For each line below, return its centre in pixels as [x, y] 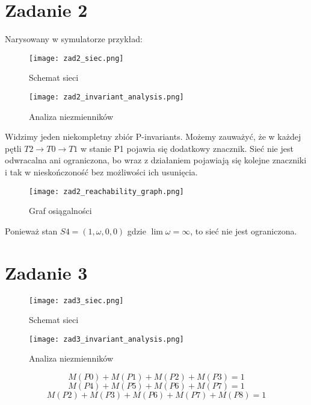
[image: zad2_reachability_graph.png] [106, 191]
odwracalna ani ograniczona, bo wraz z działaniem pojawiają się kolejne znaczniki [156, 160]
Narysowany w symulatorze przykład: [74, 39]
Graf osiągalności [60, 211]
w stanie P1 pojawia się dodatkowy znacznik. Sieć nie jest [187, 148]
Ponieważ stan [31, 231]
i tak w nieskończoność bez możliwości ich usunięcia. [101, 172]
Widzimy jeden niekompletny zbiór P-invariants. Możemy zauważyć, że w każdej [153, 137]
